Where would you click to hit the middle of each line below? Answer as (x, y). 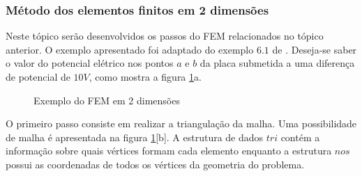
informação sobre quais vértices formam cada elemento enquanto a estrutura (169, 151)
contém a (300, 137)
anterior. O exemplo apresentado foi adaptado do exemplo (130, 49)
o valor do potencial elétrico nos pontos (90, 63)
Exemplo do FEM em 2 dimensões (107, 100)
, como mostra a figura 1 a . (145, 77)
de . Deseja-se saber (315, 49)
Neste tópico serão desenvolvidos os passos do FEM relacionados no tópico (165, 36)
